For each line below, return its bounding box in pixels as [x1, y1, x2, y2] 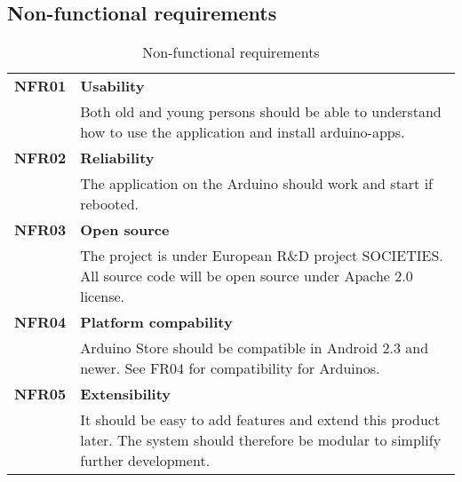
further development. [80, 450, 211, 471]
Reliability [80, 147, 155, 169]
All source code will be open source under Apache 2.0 [80, 265, 413, 287]
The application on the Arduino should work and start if [80, 173, 434, 194]
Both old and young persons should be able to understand [80, 101, 442, 122]
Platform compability [80, 312, 233, 333]
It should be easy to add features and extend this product [80, 409, 441, 431]
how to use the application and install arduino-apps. [80, 122, 405, 143]
